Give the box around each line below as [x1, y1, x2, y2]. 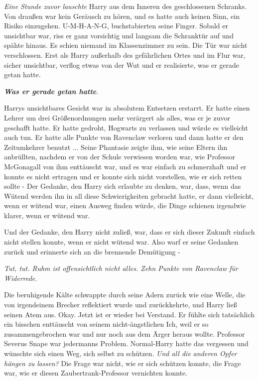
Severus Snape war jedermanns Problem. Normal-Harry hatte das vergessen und [4, 338, 249, 349]
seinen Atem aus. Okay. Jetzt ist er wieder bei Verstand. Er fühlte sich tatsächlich [4, 309, 255, 319]
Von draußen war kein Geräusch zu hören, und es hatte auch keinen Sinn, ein [4, 10, 240, 21]
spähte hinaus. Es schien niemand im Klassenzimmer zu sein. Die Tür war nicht [4, 40, 248, 50]
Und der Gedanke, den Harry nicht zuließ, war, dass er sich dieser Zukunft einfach [4, 227, 255, 237]
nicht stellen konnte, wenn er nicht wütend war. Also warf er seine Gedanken [4, 237, 239, 247]
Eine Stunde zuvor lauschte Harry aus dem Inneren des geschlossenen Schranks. [4, 1, 247, 11]
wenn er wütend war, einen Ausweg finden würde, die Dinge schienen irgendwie [4, 200, 246, 211]
